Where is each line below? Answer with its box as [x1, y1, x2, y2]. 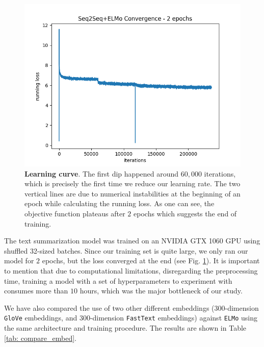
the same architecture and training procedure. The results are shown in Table [4, 322, 247, 333]
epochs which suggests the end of [134, 208, 237, 218]
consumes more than [4, 285, 68, 296]
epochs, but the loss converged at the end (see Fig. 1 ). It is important [42, 255, 260, 266]
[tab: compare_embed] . [4, 332, 77, 343]
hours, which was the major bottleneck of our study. [80, 285, 243, 296]
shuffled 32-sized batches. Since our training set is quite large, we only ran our [4, 245, 248, 256]
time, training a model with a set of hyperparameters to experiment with [4, 275, 232, 286]
